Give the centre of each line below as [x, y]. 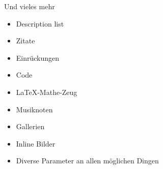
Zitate [25, 41]
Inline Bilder [36, 143]
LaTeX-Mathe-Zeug [47, 92]
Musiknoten [34, 109]
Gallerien [30, 126]
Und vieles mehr [30, 6]
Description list [40, 23]
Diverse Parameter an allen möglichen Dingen [87, 161]
